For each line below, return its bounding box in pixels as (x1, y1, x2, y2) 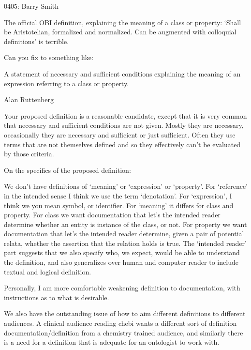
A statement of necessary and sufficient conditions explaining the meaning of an (4, 68, 241, 78)
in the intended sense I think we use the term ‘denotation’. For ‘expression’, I (4, 190, 232, 200)
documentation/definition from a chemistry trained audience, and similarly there (4, 327, 243, 337)
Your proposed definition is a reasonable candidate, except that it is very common (4, 110, 247, 121)
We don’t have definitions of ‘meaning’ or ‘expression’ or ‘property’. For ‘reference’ (4, 181, 248, 191)
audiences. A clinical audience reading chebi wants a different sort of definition (4, 318, 237, 328)
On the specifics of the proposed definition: (4, 165, 131, 175)
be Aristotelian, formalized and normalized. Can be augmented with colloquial (4, 27, 236, 37)
